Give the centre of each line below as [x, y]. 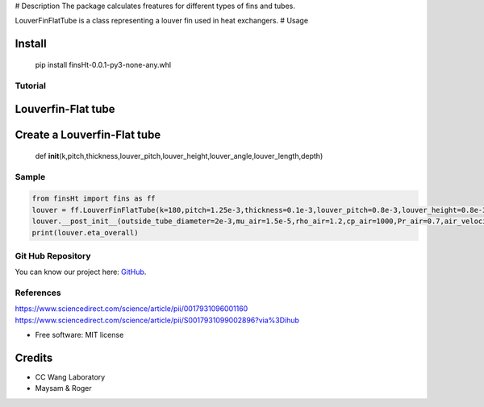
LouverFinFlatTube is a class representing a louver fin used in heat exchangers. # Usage [162, 21]
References [38, 293]
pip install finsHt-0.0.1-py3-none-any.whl [103, 64]
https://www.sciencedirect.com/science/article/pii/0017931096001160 [131, 309]
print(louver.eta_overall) [85, 233]
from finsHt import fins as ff [94, 199]
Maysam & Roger [63, 388]
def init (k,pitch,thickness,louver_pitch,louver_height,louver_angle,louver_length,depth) [179, 156]
